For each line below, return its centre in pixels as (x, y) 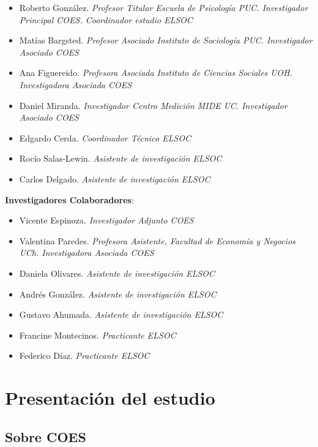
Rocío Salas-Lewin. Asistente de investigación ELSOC (120, 158)
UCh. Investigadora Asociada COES (87, 253)
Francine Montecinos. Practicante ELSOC (98, 335)
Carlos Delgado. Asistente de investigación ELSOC (115, 178)
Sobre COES (46, 436)
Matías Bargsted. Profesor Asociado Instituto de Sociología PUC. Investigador (166, 40)
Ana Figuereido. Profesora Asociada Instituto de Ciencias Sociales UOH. (156, 73)
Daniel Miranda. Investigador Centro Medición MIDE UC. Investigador (153, 105)
